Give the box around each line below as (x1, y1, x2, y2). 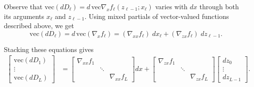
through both (199, 1, 239, 11)
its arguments (4, 11, 45, 21)
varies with (155, 1, 188, 11)
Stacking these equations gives (4, 44, 94, 54)
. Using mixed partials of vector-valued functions (84, 11, 229, 21)
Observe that (4, 1, 43, 11)
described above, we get (4, 20, 74, 31)
